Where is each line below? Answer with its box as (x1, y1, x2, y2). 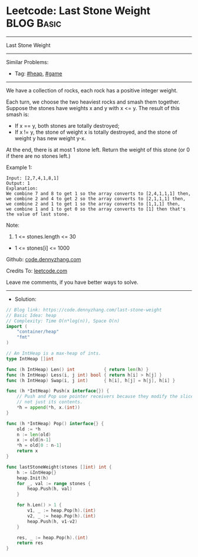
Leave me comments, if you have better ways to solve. (6, 278, 138, 286)
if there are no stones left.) (6, 152, 71, 160)
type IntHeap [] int (6, 356, 54, 362)
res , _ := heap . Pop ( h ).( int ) (16, 535, 88, 541)
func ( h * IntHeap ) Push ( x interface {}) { (6, 388, 110, 394)
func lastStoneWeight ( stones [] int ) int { (6, 464, 112, 470)
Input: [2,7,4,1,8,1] (6, 175, 60, 181)
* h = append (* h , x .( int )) (16, 405, 81, 410)
